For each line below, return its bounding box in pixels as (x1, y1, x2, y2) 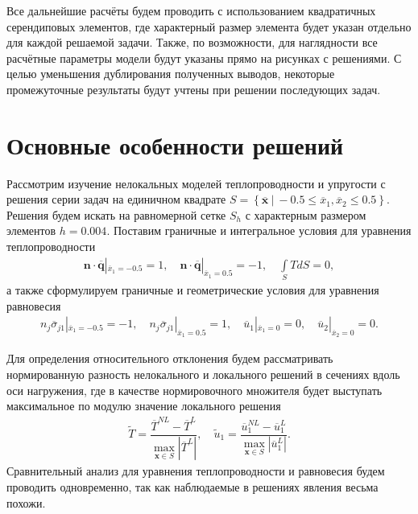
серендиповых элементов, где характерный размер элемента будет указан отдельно (6, 18, 412, 35)
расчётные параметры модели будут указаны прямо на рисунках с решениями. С (6, 49, 402, 66)
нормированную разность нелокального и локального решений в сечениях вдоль (6, 366, 400, 383)
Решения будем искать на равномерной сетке (6, 206, 226, 223)
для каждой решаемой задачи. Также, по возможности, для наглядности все (6, 34, 378, 51)
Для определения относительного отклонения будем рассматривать (6, 350, 333, 367)
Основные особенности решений (6, 128, 344, 161)
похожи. (6, 494, 46, 511)
